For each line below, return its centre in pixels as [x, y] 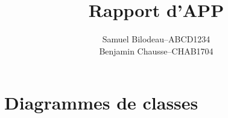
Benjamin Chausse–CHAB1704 [156, 51]
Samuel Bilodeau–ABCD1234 [156, 39]
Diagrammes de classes [101, 103]
